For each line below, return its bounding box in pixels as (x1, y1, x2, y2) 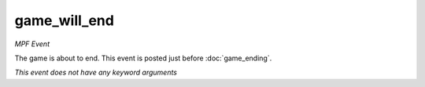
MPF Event (14, 39, 50, 49)
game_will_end (14, 12, 114, 29)
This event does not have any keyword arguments (14, 67, 177, 78)
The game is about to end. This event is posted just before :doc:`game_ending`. (14, 53, 272, 63)
